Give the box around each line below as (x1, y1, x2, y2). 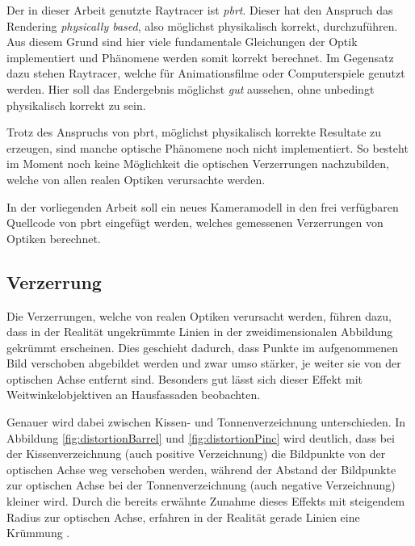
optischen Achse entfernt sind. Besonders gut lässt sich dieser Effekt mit (6, 370, 363, 387)
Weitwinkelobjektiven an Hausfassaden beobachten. (6, 386, 261, 403)
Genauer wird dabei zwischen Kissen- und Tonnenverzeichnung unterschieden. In (6, 414, 406, 430)
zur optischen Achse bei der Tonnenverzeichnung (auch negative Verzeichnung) (6, 477, 396, 493)
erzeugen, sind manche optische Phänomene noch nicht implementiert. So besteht (6, 139, 409, 156)
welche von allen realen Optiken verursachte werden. (6, 170, 266, 187)
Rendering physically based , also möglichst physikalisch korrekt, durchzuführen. (6, 17, 398, 34)
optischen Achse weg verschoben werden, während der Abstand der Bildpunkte (6, 460, 396, 477)
